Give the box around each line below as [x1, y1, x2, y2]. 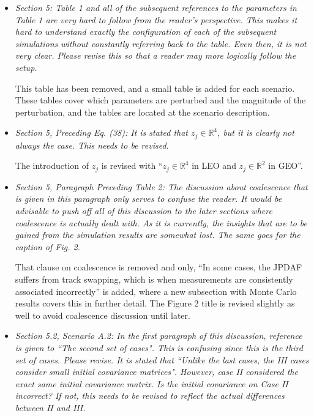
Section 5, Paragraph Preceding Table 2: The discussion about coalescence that [15, 180, 308, 193]
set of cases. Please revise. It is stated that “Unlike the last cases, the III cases [15, 353, 309, 366]
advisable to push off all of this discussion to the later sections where [15, 204, 272, 217]
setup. [15, 61, 37, 73]
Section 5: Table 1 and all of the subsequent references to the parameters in [15, 1, 297, 13]
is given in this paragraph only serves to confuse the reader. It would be [15, 192, 282, 205]
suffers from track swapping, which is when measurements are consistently [15, 273, 293, 285]
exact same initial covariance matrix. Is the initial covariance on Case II [15, 377, 288, 390]
